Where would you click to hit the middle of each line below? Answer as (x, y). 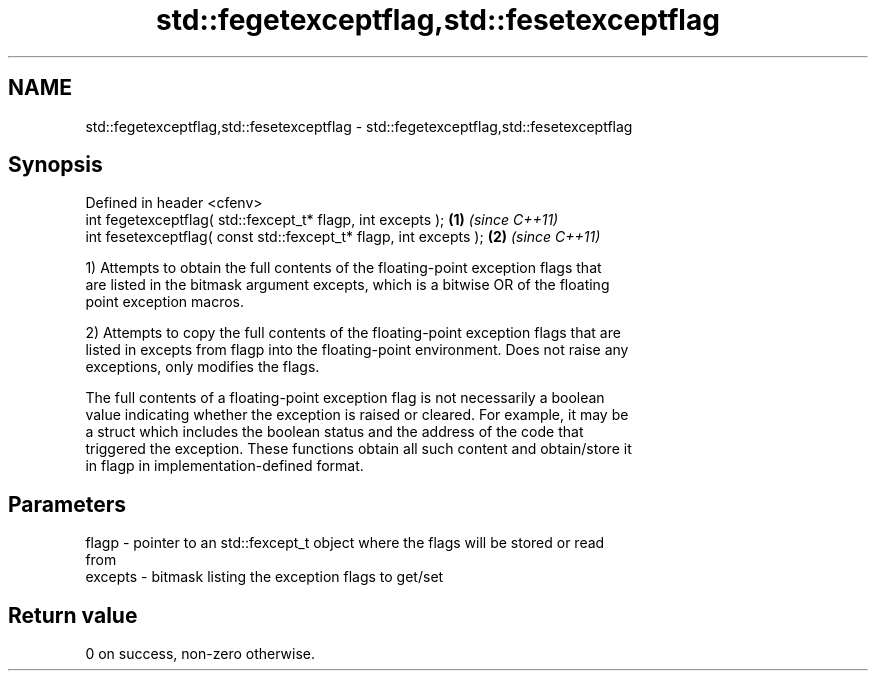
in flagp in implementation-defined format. (224, 466)
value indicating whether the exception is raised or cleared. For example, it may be (357, 415)
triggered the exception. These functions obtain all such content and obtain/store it (358, 449)
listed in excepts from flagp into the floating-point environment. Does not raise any (357, 350)
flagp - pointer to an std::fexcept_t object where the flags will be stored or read (345, 543)
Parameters (67, 504)
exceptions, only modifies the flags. (202, 367)
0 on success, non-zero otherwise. (200, 654)
